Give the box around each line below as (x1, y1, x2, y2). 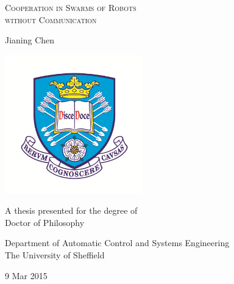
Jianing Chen (5, 34, 55, 46)
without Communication (5, 13, 97, 26)
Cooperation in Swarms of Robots (5, 1, 136, 13)
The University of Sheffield (5, 248, 105, 261)
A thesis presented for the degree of (5, 204, 138, 217)
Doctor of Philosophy (5, 216, 85, 228)
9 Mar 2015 (5, 269, 48, 282)
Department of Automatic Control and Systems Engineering (5, 236, 230, 249)
